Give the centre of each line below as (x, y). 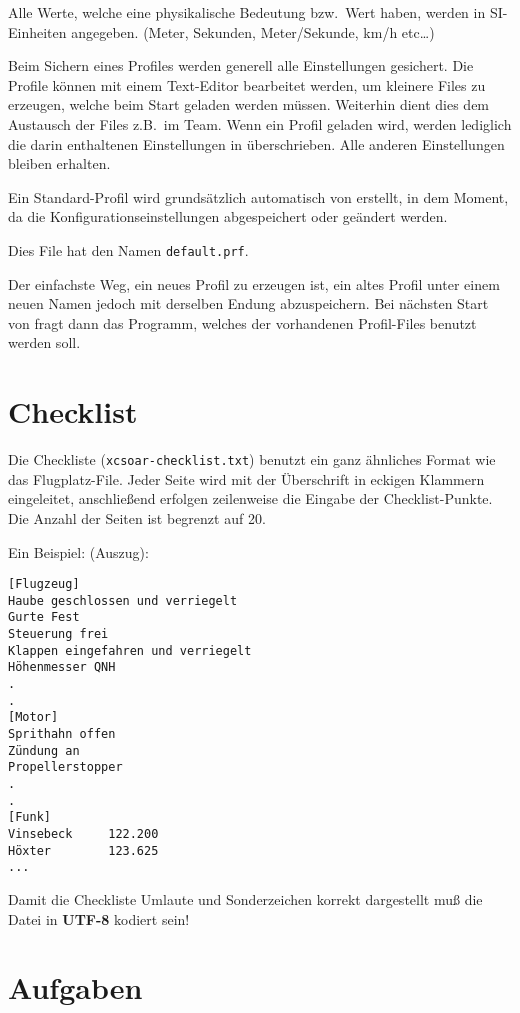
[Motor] (33, 717)
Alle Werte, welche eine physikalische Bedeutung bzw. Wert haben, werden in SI (255, 12)
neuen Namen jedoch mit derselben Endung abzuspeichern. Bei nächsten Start (248, 303)
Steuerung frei (58, 634)
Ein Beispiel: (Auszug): (78, 551)
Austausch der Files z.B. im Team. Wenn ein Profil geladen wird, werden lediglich (260, 123)
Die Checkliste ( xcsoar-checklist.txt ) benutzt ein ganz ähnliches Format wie (252, 459)
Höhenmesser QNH (62, 667)
